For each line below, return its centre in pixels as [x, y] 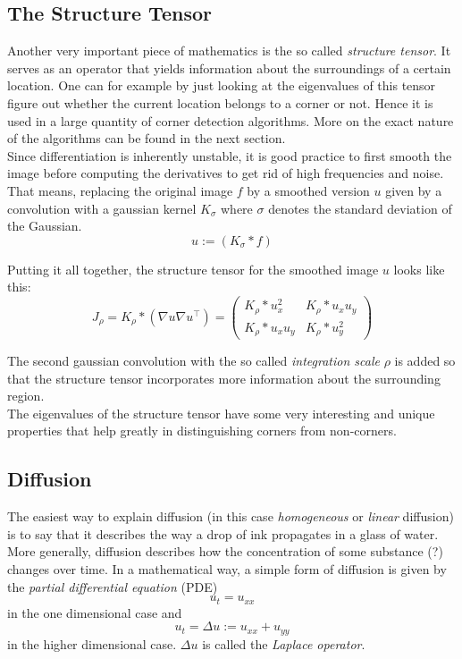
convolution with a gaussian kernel [102, 208]
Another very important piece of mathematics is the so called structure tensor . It [229, 51]
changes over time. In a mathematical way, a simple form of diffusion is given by [227, 569]
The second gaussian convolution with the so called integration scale [193, 361]
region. [26, 396]
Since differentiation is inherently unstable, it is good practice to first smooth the [230, 155]
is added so [425, 361]
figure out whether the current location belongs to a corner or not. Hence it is [220, 102]
